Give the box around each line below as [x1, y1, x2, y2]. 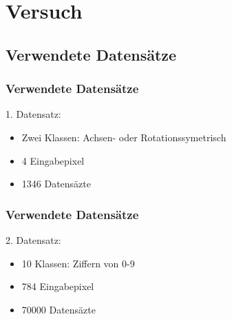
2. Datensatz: [6, 232, 61, 247]
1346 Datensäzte [21, 176, 91, 191]
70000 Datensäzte [21, 302, 96, 316]
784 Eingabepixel [21, 279, 94, 294]
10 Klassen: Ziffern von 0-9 [21, 256, 135, 270]
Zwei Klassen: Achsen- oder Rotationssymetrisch [21, 130, 226, 144]
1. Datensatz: [6, 107, 61, 121]
